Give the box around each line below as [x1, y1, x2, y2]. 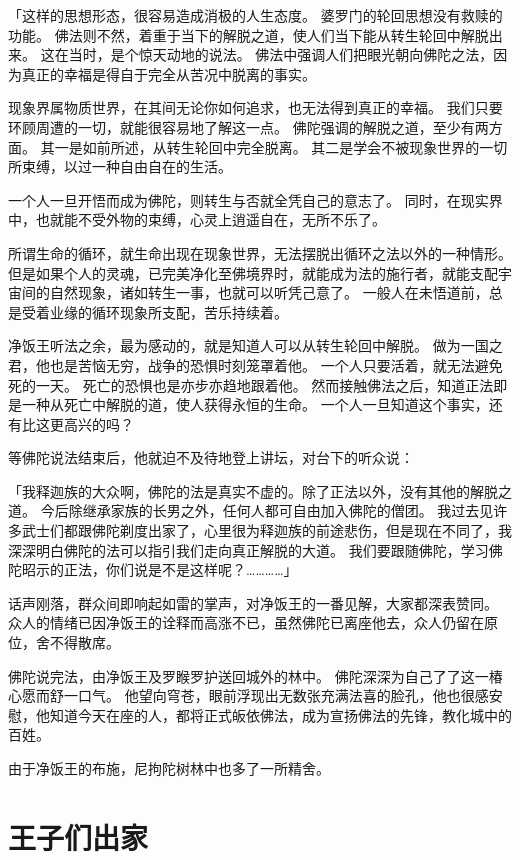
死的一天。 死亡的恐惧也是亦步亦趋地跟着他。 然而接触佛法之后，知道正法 [8, 374, 494, 395]
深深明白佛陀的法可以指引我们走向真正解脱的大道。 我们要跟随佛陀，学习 [8, 539, 489, 560]
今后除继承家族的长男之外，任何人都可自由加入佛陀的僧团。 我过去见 [40, 500, 494, 521]
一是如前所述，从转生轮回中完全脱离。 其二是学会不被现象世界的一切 [54, 136, 508, 157]
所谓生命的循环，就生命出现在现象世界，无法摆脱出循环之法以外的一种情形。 [8, 242, 512, 263]
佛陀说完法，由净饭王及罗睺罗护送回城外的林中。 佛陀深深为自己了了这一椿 [8, 665, 503, 686]
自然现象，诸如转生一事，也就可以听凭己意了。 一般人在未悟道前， [49, 282, 489, 303]
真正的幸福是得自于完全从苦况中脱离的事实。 [21, 63, 316, 84]
